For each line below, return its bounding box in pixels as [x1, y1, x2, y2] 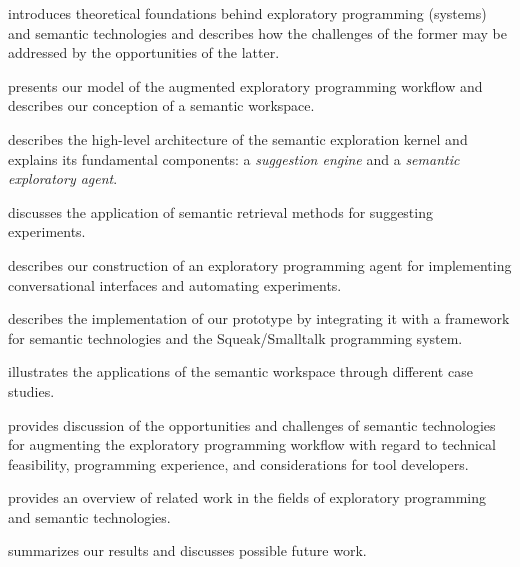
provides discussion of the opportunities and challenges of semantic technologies [8, 414, 496, 435]
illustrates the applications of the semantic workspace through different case [8, 361, 473, 382]
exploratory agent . [8, 168, 118, 189]
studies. [8, 380, 55, 401]
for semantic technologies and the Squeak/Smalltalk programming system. [8, 327, 463, 348]
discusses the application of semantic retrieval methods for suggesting [8, 201, 433, 222]
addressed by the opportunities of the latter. [8, 42, 280, 63]
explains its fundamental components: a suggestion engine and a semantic [8, 148, 460, 169]
